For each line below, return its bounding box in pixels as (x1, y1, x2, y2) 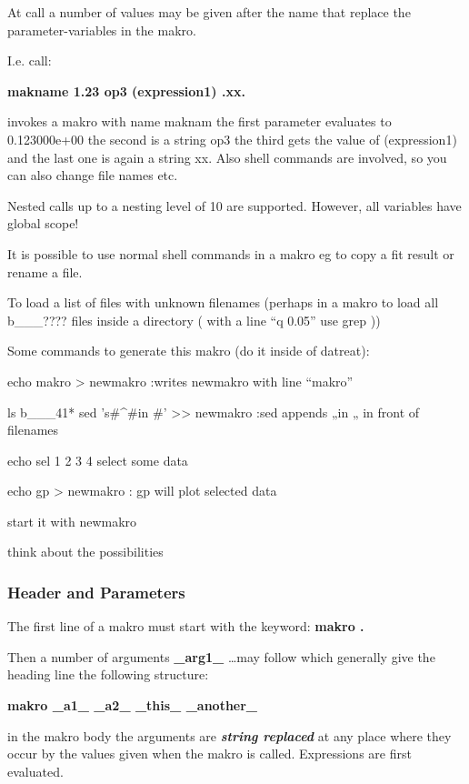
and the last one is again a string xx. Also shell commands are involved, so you (7, 147, 447, 166)
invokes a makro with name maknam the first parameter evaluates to (7, 112, 392, 131)
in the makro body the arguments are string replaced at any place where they (7, 726, 452, 745)
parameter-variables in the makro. (7, 20, 196, 39)
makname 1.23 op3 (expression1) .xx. (7, 81, 245, 100)
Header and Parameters (7, 580, 185, 603)
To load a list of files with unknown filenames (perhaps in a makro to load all (7, 293, 439, 312)
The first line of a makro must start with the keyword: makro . (7, 617, 364, 636)
